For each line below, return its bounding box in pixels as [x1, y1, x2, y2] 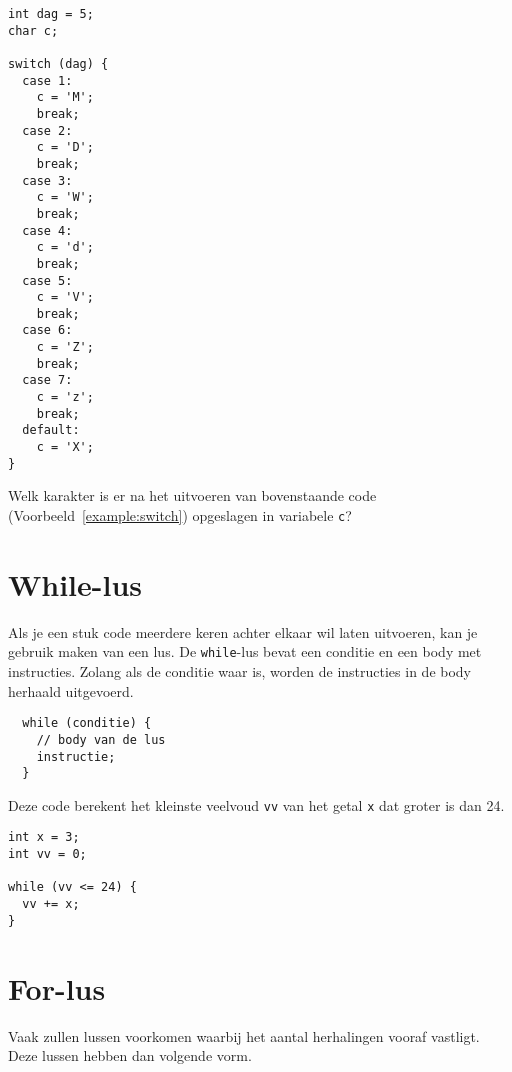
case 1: [22, 73, 73, 88]
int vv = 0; [8, 847, 87, 862]
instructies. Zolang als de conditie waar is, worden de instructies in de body [8, 661, 472, 681]
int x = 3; [8, 830, 80, 845]
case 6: [22, 323, 73, 338]
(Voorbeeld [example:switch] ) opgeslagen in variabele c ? [8, 504, 352, 525]
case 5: [22, 273, 73, 288]
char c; [8, 23, 59, 38]
